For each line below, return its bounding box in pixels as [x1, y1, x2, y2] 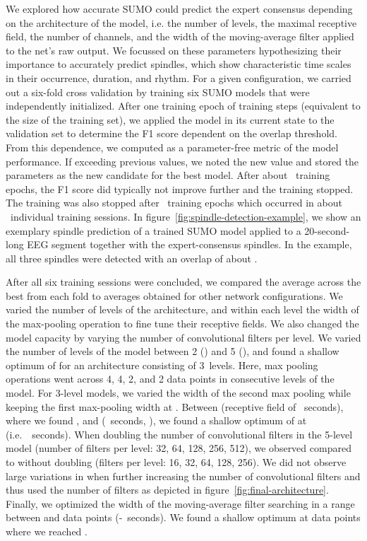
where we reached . [6, 523, 88, 538]
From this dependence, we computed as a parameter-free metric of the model [6, 139, 339, 154]
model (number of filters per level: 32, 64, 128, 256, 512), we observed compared [6, 441, 351, 455]
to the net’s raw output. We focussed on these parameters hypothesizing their [6, 42, 342, 57]
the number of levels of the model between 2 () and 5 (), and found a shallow [6, 344, 339, 359]
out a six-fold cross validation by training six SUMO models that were [6, 84, 310, 99]
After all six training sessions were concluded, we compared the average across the [6, 274, 361, 289]
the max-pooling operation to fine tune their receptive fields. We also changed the [6, 316, 359, 331]
